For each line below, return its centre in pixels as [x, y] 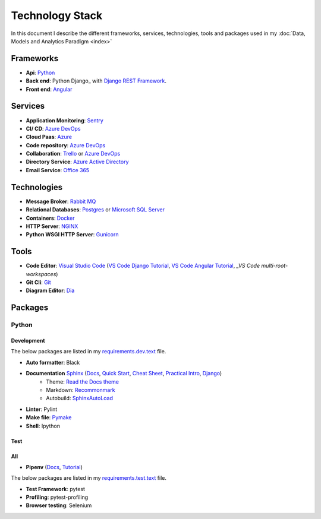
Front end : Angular [49, 89]
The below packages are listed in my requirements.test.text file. [89, 478]
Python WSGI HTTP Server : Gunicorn [72, 235]
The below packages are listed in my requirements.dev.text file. [89, 352]
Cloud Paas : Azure [49, 137]
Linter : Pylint [42, 409]
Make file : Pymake [49, 417]
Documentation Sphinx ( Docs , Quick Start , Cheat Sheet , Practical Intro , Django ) [124, 374]
